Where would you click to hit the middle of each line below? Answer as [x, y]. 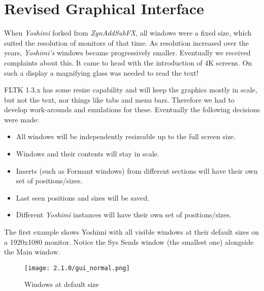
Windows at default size [62, 284]
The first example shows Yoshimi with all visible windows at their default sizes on [131, 232]
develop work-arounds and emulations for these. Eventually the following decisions [132, 109]
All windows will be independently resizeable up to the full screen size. [126, 136]
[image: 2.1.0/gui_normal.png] [77, 268]
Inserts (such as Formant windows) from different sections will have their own [137, 170]
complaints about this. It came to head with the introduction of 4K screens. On [128, 62]
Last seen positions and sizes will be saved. [83, 197]
